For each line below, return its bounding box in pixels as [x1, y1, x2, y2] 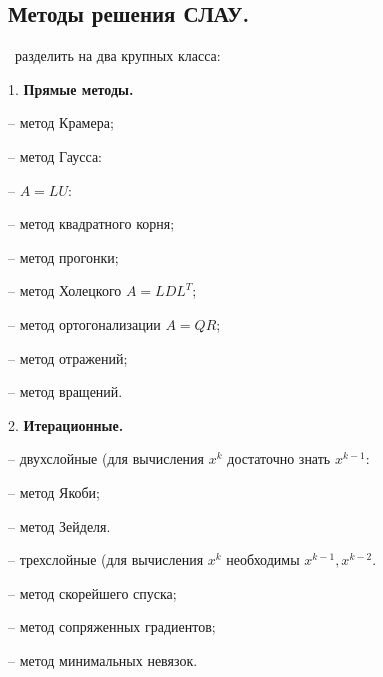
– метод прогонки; [8, 246, 119, 267]
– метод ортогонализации [8, 313, 161, 334]
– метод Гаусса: [8, 145, 103, 166]
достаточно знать [227, 448, 331, 469]
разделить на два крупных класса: [14, 45, 221, 66]
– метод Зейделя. [8, 515, 111, 536]
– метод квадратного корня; [8, 213, 175, 234]
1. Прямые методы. [8, 78, 134, 99]
